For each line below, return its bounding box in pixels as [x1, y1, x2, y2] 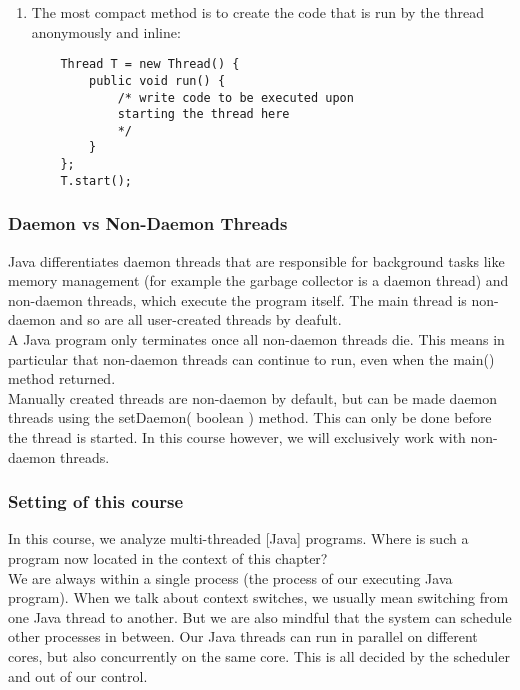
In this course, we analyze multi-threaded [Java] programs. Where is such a [8, 528, 469, 549]
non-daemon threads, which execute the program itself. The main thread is [8, 289, 467, 310]
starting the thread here [117, 107, 290, 122]
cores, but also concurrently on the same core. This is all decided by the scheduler [8, 645, 510, 666]
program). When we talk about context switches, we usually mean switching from [8, 587, 509, 608]
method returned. [8, 368, 116, 389]
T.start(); [60, 173, 133, 188]
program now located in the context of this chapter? [8, 548, 328, 568]
